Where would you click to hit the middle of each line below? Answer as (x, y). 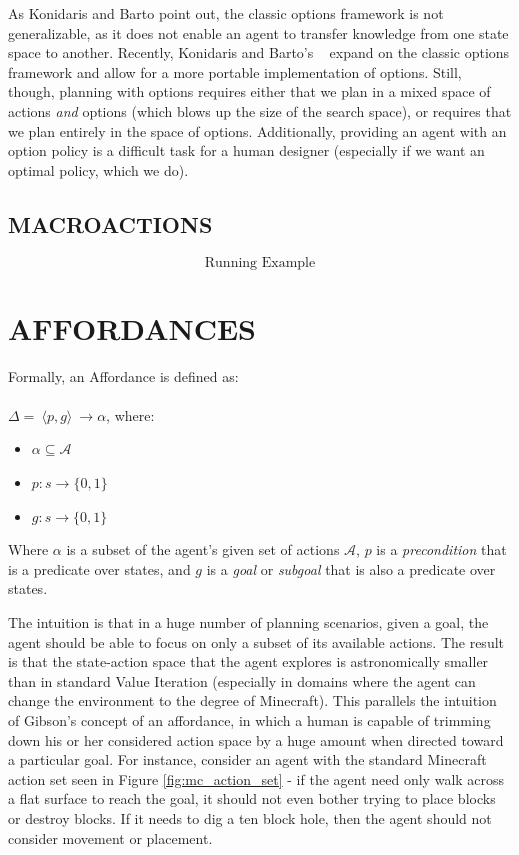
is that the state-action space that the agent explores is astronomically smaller (248, 661)
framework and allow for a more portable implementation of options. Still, (235, 71)
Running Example (260, 262)
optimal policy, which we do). (98, 169)
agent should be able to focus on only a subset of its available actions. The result (256, 641)
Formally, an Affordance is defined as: (123, 375)
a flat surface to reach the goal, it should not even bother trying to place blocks (252, 798)
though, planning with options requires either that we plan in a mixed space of (249, 91)
